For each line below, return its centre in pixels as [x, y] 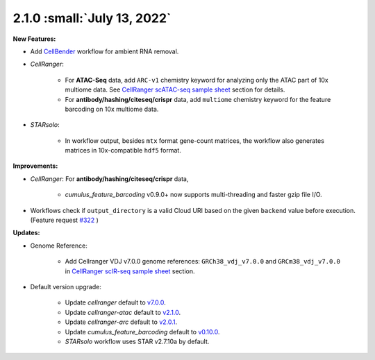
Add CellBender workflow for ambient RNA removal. [105, 51]
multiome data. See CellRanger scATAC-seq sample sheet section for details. [175, 89]
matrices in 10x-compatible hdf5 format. [123, 151]
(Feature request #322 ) [64, 220]
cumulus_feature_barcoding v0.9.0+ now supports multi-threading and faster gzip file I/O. [193, 195]
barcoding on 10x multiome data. [112, 109]
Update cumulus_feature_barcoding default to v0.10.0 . [142, 332]
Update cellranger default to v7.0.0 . [115, 302]
